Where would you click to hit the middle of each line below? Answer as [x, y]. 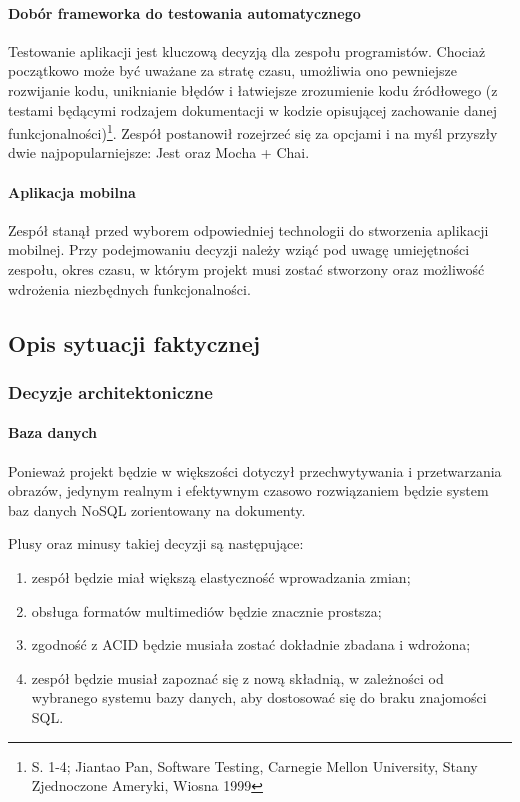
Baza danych [53, 432]
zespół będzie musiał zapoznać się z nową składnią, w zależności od [237, 677]
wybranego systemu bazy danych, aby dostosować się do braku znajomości [259, 697]
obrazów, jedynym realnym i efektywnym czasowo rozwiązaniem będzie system [248, 490]
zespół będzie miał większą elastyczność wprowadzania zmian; [221, 576]
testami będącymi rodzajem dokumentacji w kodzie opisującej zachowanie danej [253, 109]
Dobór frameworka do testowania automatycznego [184, 12]
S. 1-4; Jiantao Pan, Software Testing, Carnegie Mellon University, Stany [254, 765]
